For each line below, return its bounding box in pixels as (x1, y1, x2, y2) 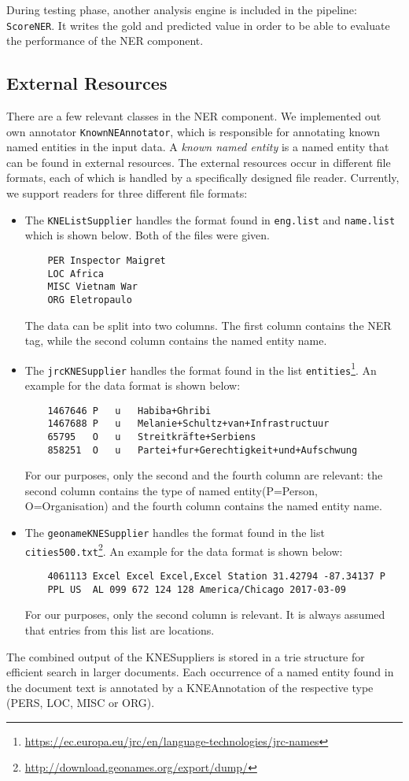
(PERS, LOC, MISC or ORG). (6, 694, 155, 711)
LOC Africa (47, 268, 105, 279)
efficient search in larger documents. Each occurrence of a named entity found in (6, 664, 394, 680)
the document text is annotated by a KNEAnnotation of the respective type (6, 679, 374, 695)
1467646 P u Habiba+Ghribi (47, 405, 212, 416)
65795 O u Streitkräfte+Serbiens (47, 431, 256, 442)
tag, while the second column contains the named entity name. (24, 332, 327, 349)
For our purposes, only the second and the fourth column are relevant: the (24, 467, 383, 483)
